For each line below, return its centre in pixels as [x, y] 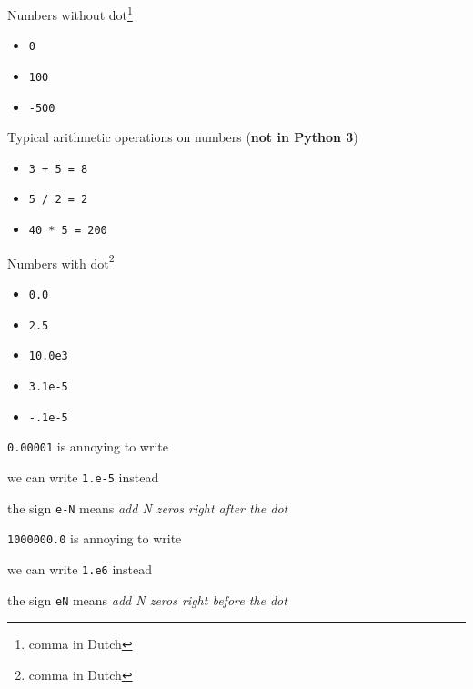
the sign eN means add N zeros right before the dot [147, 599]
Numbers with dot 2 [61, 261]
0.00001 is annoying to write [88, 446]
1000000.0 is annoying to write [95, 538]
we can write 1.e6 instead [80, 568]
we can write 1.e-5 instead [83, 476]
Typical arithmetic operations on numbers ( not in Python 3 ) [183, 137]
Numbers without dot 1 [70, 13]
